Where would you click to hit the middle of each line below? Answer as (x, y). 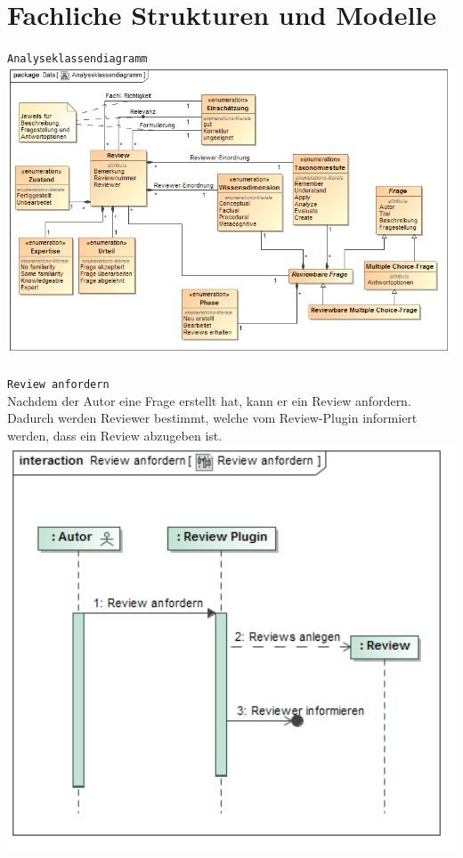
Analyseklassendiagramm (77, 59)
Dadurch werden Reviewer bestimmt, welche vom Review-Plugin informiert (212, 418)
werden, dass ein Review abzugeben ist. (115, 435)
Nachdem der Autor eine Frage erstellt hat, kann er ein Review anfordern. (209, 400)
